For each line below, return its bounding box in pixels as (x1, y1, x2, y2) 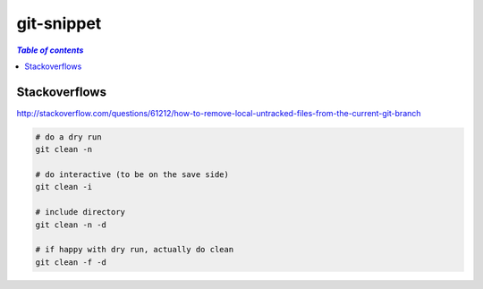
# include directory (35, 207, 125, 217)
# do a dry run (35, 132, 102, 142)
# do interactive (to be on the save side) (35, 170, 230, 179)
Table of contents (16, 45, 84, 55)
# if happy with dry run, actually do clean (35, 244, 234, 255)
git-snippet (16, 13, 102, 33)
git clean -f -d (35, 257, 107, 268)
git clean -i (35, 182, 93, 192)
